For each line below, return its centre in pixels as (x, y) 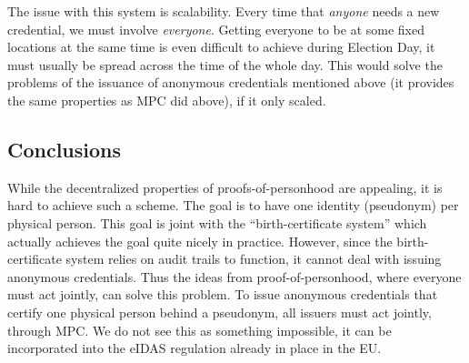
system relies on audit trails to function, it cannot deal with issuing (254, 259)
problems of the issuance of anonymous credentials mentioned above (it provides (231, 82)
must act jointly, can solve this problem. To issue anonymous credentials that (223, 294)
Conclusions (65, 149)
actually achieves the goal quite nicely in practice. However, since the (200, 241)
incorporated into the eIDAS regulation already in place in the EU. (195, 348)
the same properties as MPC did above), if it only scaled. (167, 100)
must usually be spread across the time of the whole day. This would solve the (225, 64)
